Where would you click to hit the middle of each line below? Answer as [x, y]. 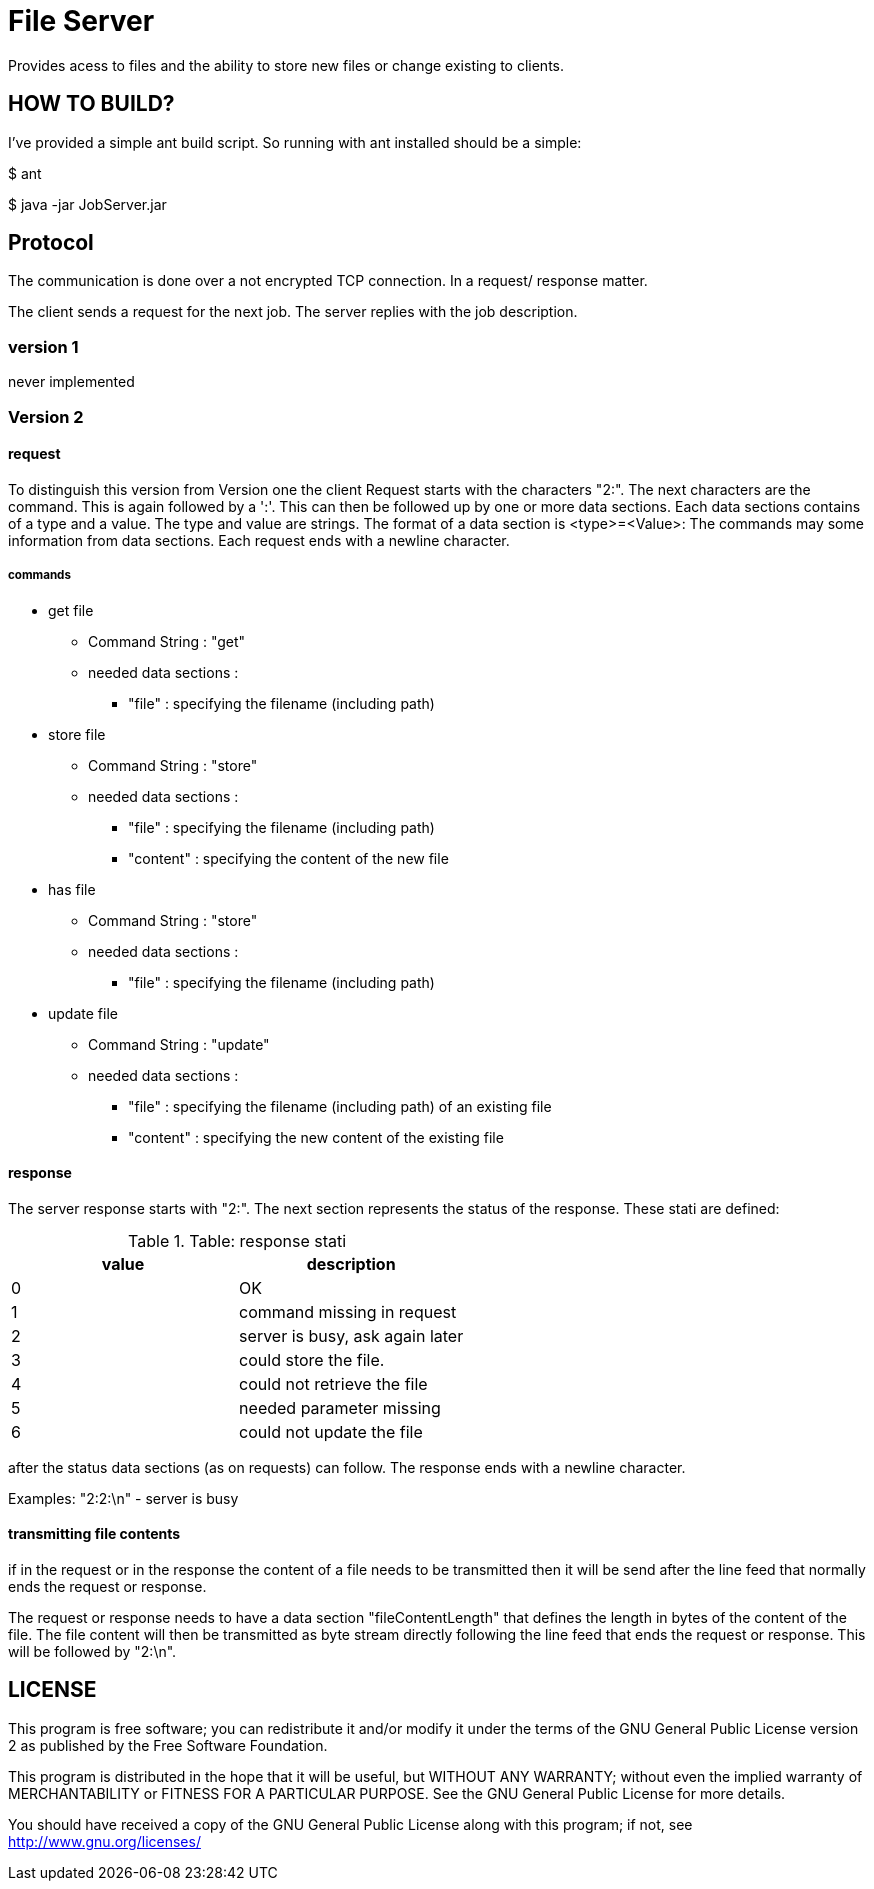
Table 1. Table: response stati [237, 1240]
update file [83, 1013]
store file [77, 734]
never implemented [71, 382]
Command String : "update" [179, 1044]
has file [72, 889]
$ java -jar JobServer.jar [87, 204]
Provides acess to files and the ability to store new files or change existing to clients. [286, 65]
